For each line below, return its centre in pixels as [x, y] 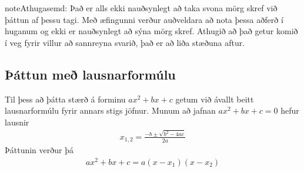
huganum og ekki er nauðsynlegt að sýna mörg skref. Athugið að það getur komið [151, 31]
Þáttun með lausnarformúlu [90, 74]
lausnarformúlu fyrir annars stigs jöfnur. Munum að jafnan [110, 110]
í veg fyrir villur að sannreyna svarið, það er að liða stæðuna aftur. [125, 42]
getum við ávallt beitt [215, 99]
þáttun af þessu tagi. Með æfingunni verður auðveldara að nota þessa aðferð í [144, 19]
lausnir [17, 122]
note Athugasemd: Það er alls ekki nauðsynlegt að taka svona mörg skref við [141, 8]
